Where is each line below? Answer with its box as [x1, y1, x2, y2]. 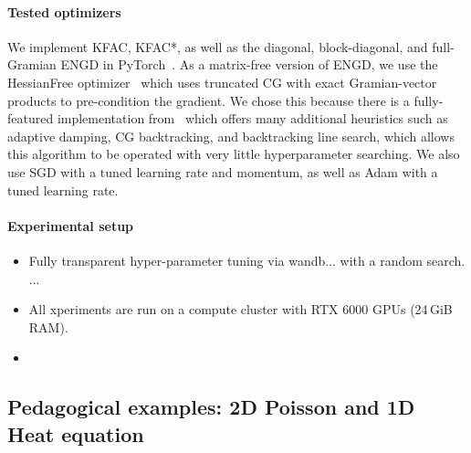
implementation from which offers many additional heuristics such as [57, 109, 448, 128]
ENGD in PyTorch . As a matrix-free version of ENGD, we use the [60, 55, 438, 74]
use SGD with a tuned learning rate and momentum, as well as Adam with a [7, 162, 438, 181]
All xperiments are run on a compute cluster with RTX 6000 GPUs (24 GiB [28, 300, 453, 319]
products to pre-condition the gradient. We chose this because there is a [7, 90, 410, 110]
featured [7, 109, 54, 128]
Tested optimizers [7, 2, 121, 21]
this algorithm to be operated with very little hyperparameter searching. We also [7, 144, 460, 163]
